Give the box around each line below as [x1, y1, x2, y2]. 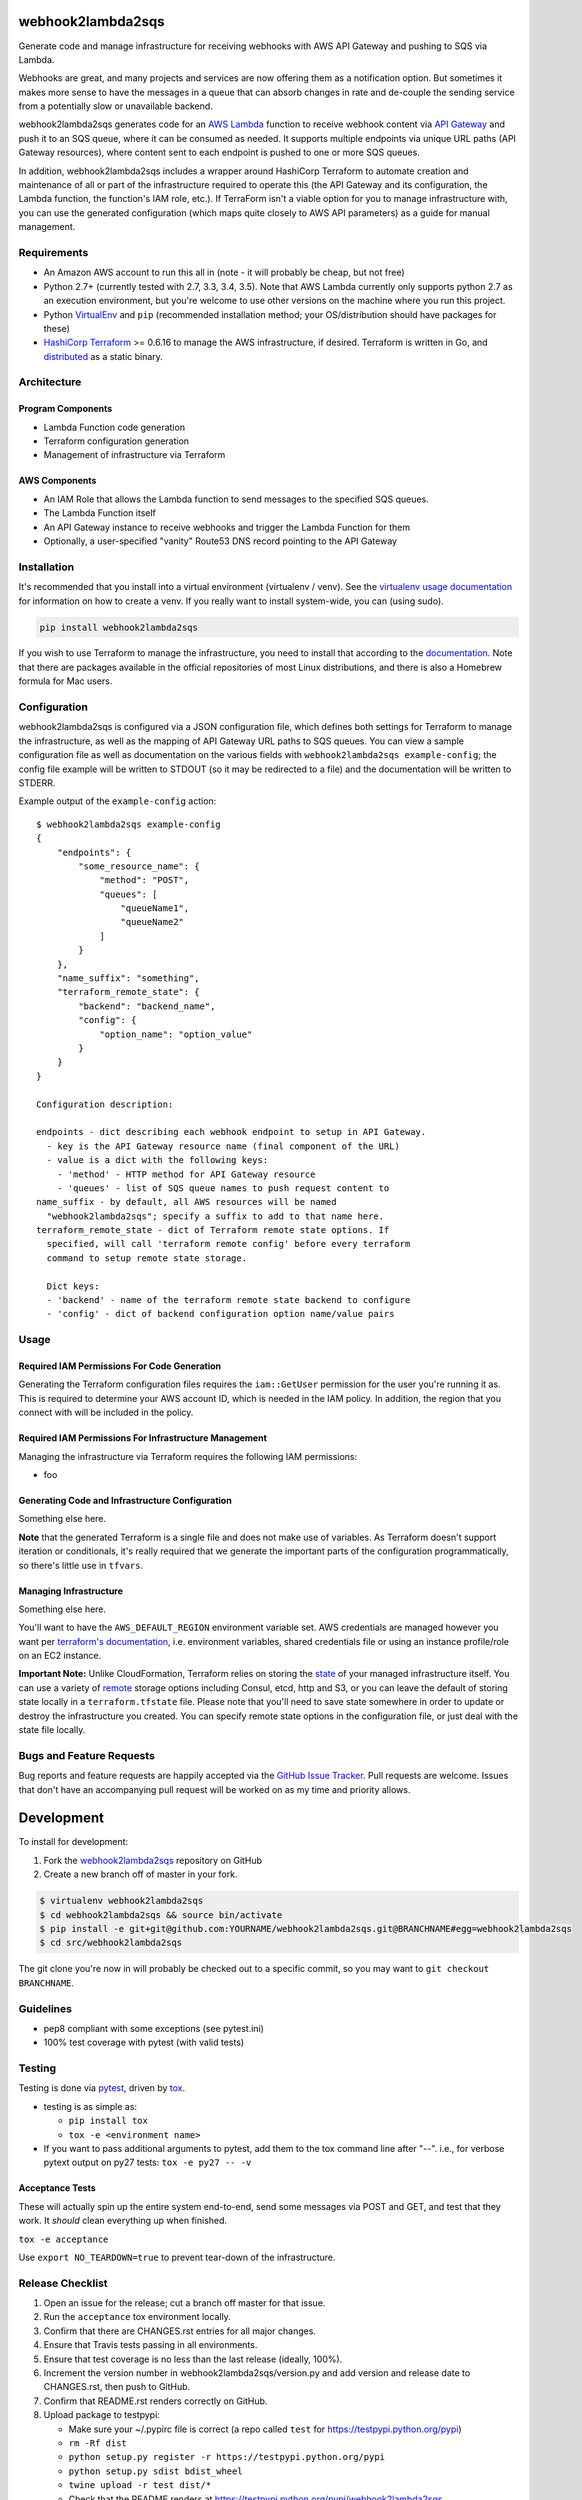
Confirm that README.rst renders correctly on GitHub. [43, 2395, 268, 2407]
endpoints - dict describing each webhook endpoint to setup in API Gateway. [36, 1126, 427, 1138]
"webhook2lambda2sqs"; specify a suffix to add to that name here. [46, 1210, 385, 1222]
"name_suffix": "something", [56, 973, 200, 984]
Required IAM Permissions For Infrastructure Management [18, 1432, 267, 1444]
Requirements [18, 245, 89, 259]
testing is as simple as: [43, 2100, 138, 2112]
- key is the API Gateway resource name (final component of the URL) [46, 1140, 400, 1152]
